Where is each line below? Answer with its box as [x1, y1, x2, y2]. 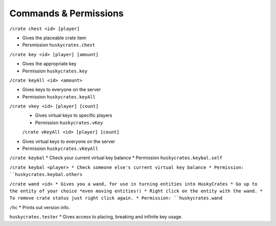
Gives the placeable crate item [22, 35, 86, 41]
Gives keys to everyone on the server [22, 87, 101, 93]
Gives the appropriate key [22, 61, 77, 67]
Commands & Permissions [9, 8, 124, 19]
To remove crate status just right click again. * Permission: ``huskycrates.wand [9, 195, 222, 201]
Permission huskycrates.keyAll [22, 93, 96, 99]
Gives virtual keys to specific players [35, 112, 112, 118]
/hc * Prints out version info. [9, 204, 70, 210]
